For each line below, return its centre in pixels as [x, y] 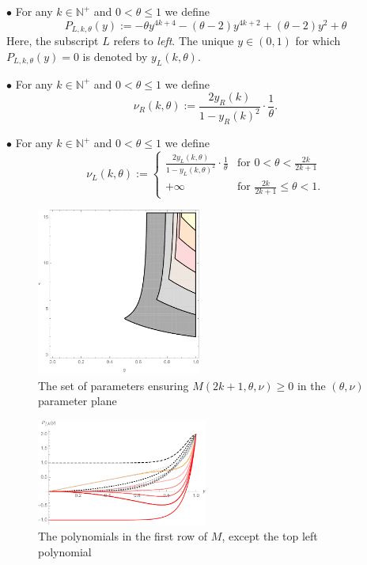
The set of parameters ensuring [114, 385]
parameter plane [78, 401]
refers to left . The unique [174, 41]
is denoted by [115, 56]
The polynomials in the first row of [123, 536]
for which [318, 41]
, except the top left [270, 536]
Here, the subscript [53, 41]
